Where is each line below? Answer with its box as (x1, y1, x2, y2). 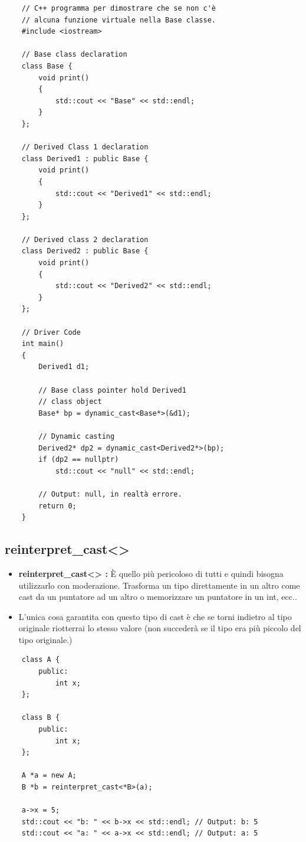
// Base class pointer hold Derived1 (38, 386, 186, 394)
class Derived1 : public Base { (21, 154, 149, 163)
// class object (38, 397, 102, 406)
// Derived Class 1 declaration (21, 143, 149, 152)
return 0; (38, 501, 77, 510)
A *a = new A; (21, 771, 77, 780)
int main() (21, 340, 64, 348)
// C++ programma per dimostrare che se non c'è (21, 4, 216, 12)
